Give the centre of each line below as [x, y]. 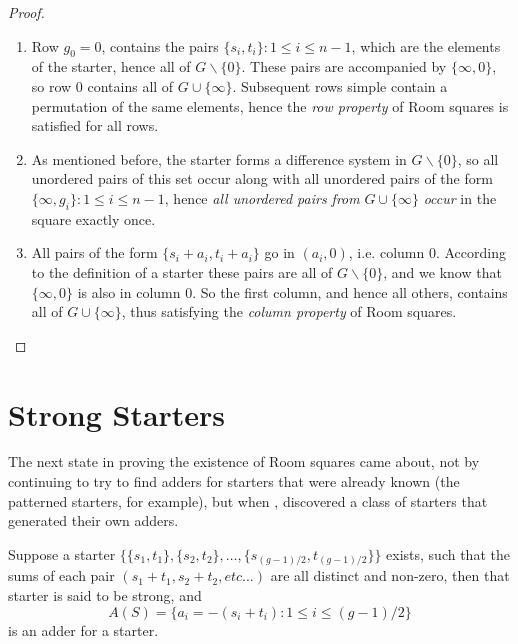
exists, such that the [448, 553]
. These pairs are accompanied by [344, 66]
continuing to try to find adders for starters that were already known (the [234, 481]
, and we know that [442, 271]
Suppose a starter [62, 553]
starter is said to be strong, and [105, 594]
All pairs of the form [94, 252]
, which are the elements [426, 45]
